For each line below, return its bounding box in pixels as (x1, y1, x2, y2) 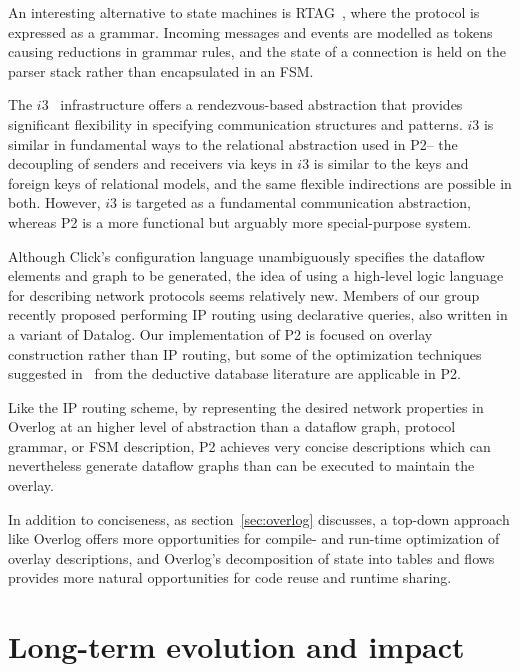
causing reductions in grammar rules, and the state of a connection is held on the (8, 41, 506, 62)
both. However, (8, 192, 101, 213)
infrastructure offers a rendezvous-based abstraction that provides (60, 94, 463, 115)
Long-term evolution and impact (8, 626, 465, 667)
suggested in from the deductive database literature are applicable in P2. (8, 363, 461, 384)
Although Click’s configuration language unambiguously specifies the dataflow (8, 245, 485, 266)
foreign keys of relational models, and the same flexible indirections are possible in (8, 172, 512, 193)
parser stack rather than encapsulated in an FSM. (8, 60, 314, 81)
